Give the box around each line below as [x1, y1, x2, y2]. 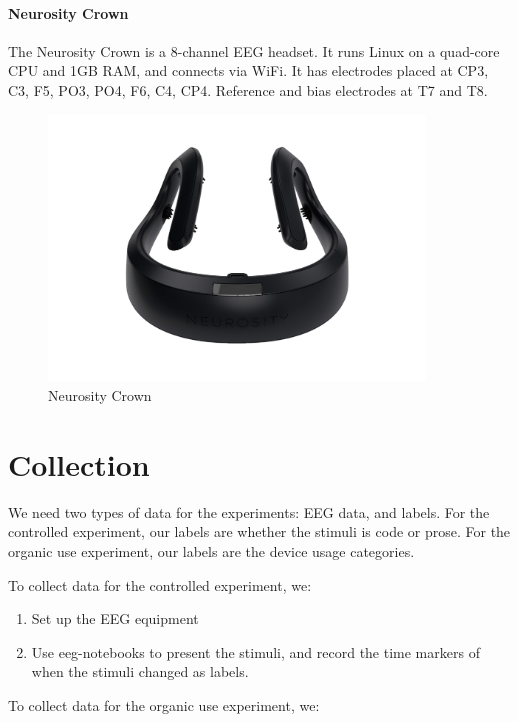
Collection [8, 443, 150, 484]
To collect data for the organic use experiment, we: [8, 694, 320, 715]
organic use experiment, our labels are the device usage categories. [8, 540, 415, 561]
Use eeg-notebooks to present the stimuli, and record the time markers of [31, 641, 480, 662]
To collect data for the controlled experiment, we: [8, 574, 312, 595]
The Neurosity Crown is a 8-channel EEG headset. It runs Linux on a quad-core [8, 40, 500, 61]
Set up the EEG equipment [31, 608, 199, 629]
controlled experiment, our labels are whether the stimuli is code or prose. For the [8, 521, 511, 542]
